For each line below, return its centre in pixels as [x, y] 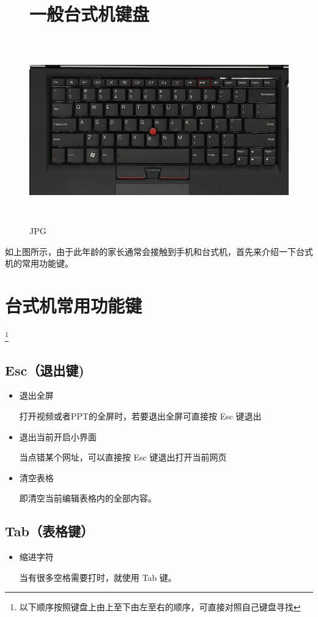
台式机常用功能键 [74, 305]
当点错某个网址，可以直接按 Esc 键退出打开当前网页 [123, 457]
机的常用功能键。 [39, 263]
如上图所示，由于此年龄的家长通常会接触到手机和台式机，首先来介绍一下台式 [159, 251]
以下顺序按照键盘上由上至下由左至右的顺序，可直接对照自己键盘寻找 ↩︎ [160, 607]
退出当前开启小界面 [58, 436]
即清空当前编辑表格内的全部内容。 [88, 498]
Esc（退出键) [45, 370]
